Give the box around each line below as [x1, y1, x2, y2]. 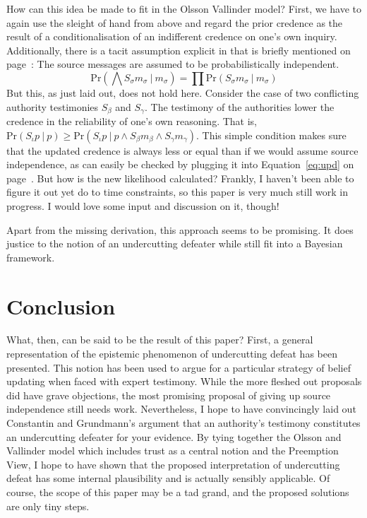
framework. [6, 249, 55, 264]
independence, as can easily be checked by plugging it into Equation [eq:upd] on [6, 157, 354, 172]
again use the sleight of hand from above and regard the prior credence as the [6, 15, 343, 30]
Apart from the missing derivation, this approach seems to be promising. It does [6, 222, 354, 237]
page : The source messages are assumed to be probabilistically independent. [6, 57, 339, 71]
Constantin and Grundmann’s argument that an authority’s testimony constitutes [6, 416, 361, 430]
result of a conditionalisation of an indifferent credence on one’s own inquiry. [6, 29, 337, 44]
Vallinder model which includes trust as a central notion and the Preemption [6, 443, 339, 458]
